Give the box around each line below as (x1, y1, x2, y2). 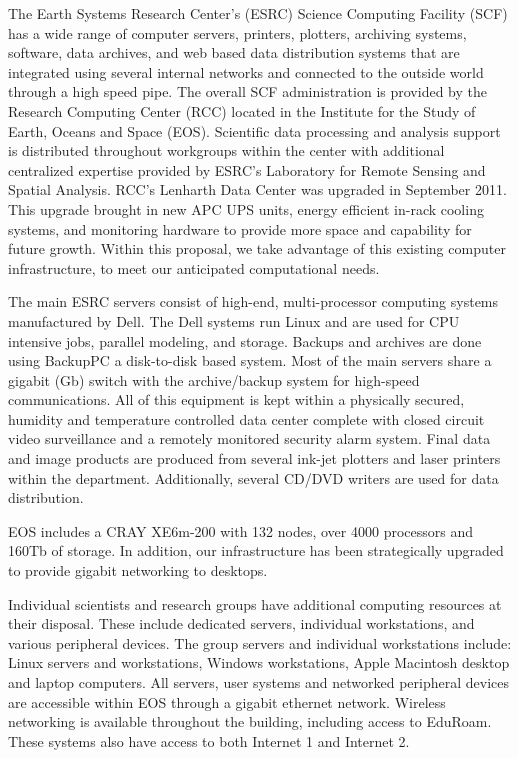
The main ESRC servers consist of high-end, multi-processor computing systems (8, 291, 499, 312)
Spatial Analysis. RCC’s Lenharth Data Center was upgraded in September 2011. (8, 179, 507, 200)
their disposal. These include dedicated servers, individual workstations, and (8, 613, 475, 634)
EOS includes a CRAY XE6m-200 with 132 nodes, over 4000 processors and (8, 520, 474, 541)
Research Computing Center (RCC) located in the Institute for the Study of (8, 100, 476, 121)
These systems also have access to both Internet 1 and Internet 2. (8, 730, 410, 751)
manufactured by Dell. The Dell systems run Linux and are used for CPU (8, 310, 460, 331)
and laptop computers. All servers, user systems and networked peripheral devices (8, 672, 509, 692)
